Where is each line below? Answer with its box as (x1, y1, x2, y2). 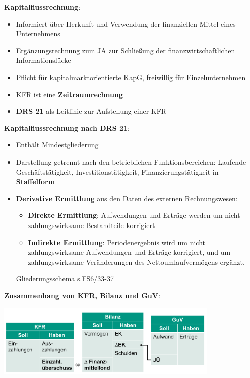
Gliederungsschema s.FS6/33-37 (16, 273, 114, 284)
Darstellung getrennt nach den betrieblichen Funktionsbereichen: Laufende (16, 156, 246, 167)
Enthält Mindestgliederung (16, 139, 99, 150)
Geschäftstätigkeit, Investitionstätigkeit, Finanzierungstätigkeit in (16, 166, 219, 177)
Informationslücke (16, 55, 71, 65)
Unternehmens (16, 28, 60, 39)
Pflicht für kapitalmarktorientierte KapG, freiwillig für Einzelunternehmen (16, 71, 246, 82)
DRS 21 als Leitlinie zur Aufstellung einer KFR (16, 106, 167, 116)
